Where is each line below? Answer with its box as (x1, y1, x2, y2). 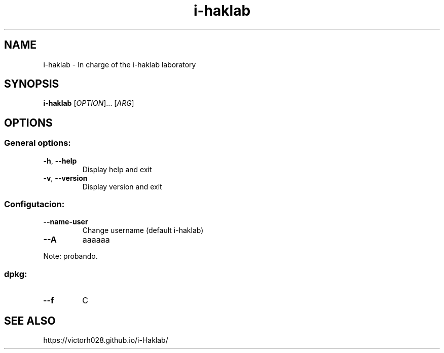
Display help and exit (82, 165, 152, 174)
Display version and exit (82, 182, 162, 191)
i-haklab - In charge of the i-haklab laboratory (43, 60, 196, 69)
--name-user (43, 217, 88, 226)
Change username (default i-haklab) (82, 226, 204, 235)
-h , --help (43, 156, 77, 165)
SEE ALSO (4, 314, 56, 327)
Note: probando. (43, 252, 98, 261)
